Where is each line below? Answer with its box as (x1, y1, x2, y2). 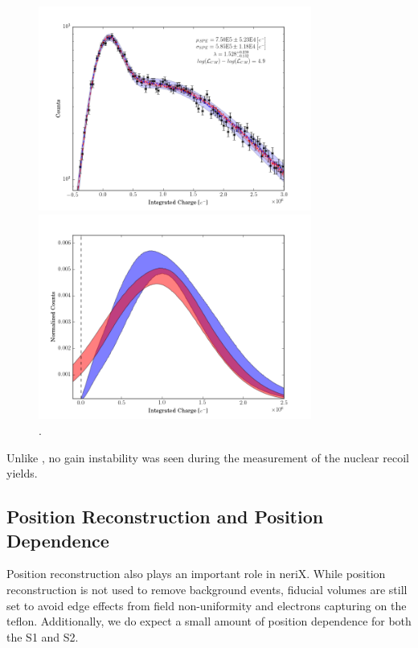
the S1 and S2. (6, 628, 79, 645)
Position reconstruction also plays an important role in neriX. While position (6, 565, 386, 582)
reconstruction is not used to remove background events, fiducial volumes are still (6, 580, 408, 597)
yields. (6, 465, 38, 482)
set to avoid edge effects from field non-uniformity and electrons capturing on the (6, 597, 407, 613)
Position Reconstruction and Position (6, 504, 324, 529)
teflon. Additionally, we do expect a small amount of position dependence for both (6, 613, 412, 630)
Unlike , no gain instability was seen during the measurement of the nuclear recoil (6, 449, 409, 465)
